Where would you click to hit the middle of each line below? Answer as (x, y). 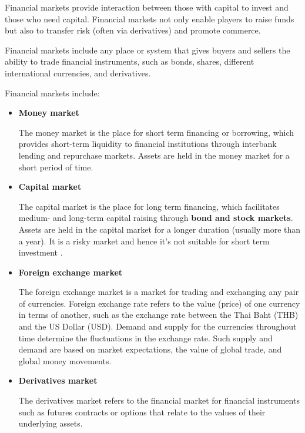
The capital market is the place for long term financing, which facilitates (149, 206)
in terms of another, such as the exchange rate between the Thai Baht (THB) (158, 315)
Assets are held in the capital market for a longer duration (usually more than (160, 229)
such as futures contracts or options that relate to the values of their (142, 412)
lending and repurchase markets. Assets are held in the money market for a (154, 155)
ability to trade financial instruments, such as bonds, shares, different (130, 61)
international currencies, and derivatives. (78, 73)
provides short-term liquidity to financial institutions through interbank (148, 144)
